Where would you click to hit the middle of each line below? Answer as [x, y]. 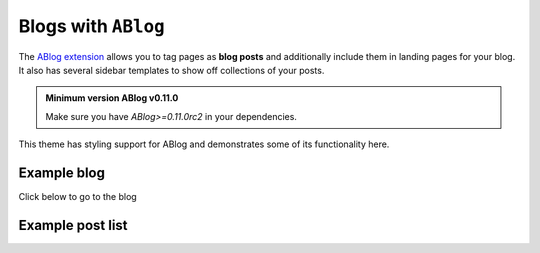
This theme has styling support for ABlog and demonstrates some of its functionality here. [204, 144]
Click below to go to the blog [77, 197]
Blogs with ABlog [91, 26]
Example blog [61, 172]
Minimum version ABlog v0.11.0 [112, 98]
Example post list [73, 225]
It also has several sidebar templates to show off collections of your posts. [171, 70]
